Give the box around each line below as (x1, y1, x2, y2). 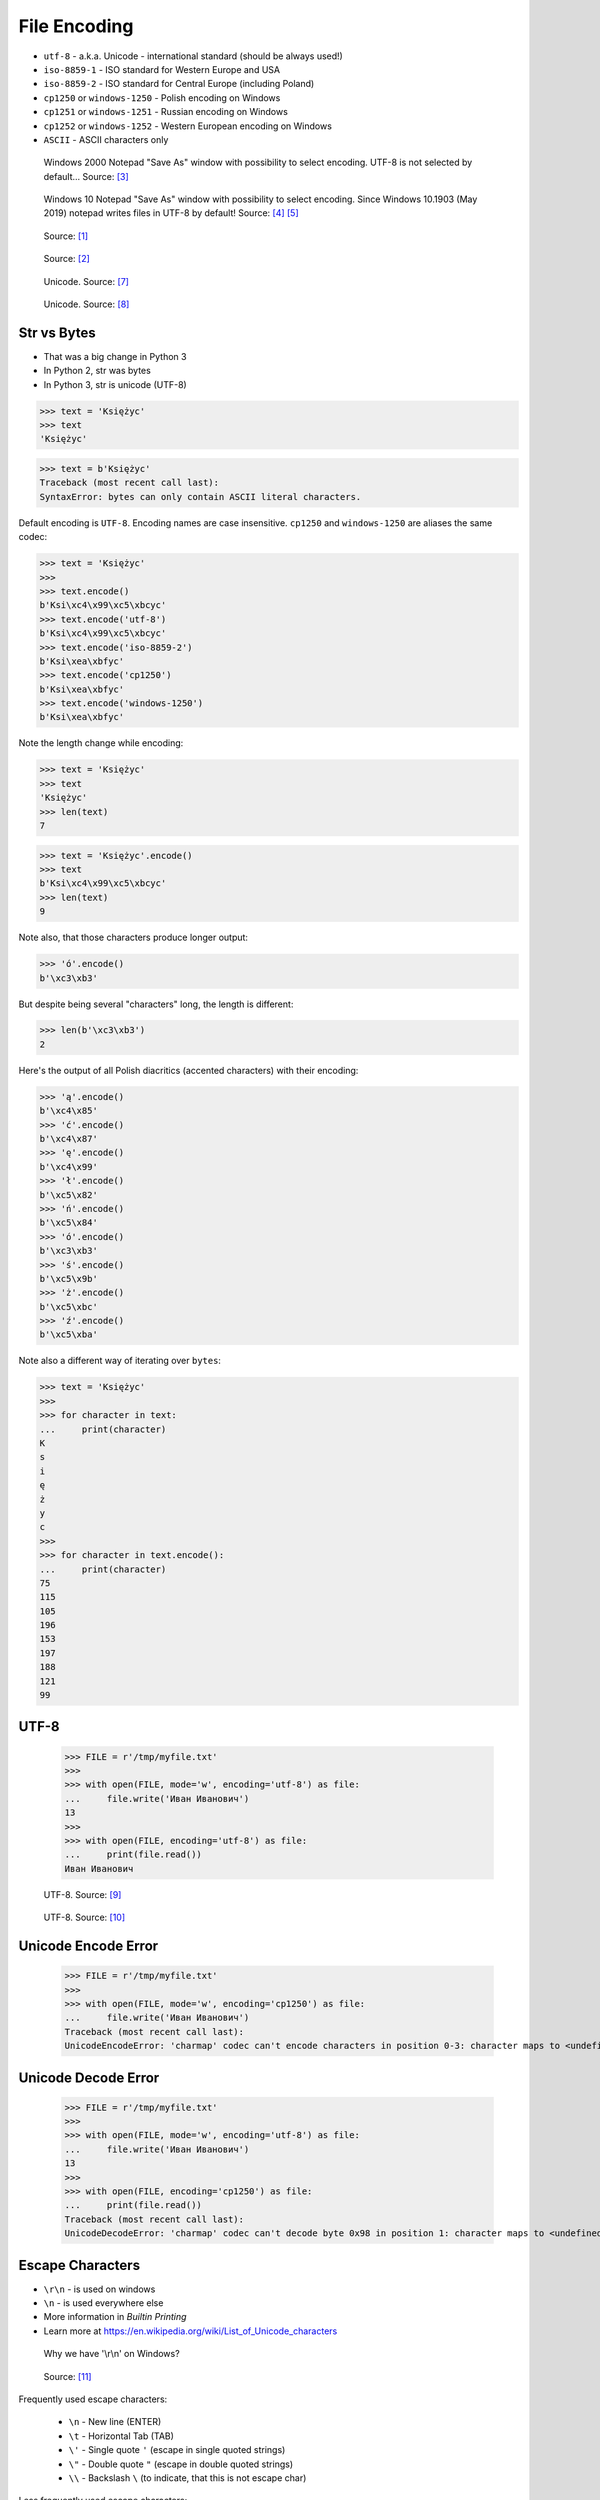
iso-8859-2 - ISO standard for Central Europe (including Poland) (43, 78, 315, 90)
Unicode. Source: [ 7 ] (43, 275, 130, 287)
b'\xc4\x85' (39, 1105, 99, 1117)
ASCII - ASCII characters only (43, 133, 169, 145)
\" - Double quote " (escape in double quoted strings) (68, 2458, 294, 2470)
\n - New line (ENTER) (68, 2416, 162, 2428)
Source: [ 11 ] (43, 2370, 92, 2382)
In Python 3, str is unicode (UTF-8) (43, 378, 187, 390)
